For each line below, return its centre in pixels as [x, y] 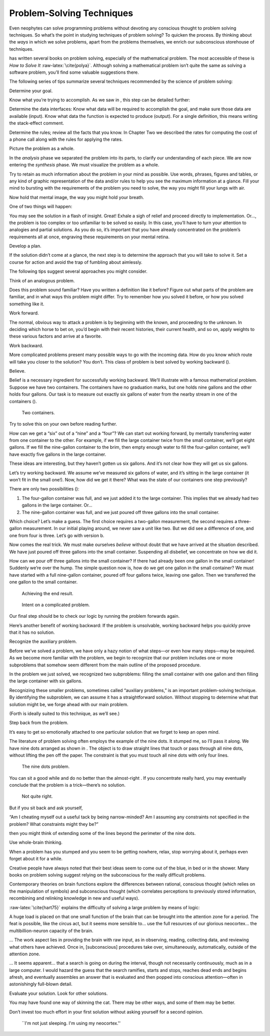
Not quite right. [37, 796]
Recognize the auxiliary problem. [43, 641]
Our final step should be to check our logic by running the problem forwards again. [94, 616]
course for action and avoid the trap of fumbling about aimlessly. [76, 262]
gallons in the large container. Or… [57, 505]
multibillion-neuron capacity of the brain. [51, 931]
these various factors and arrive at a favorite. [55, 336]
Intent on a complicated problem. [56, 605]
